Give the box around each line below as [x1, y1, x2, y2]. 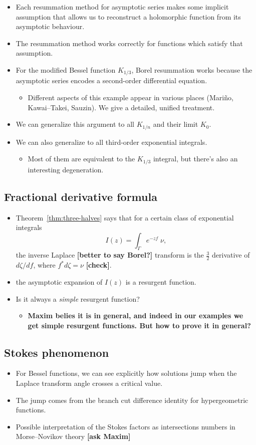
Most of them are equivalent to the [28, 153, 135, 164]
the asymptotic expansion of [16, 276, 103, 287]
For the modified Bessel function [16, 64, 116, 75]
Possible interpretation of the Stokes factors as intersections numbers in [16, 421, 235, 431]
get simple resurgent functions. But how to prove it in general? [28, 320, 251, 330]
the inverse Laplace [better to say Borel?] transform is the [16, 250, 204, 260]
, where [33, 260, 56, 270]
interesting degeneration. [28, 164, 104, 174]
